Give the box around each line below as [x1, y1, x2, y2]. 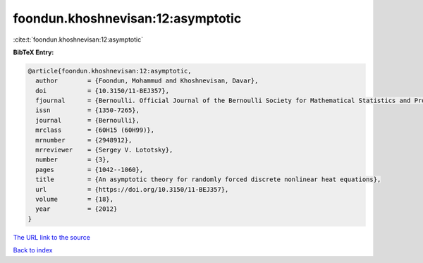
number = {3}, [35, 156, 111, 164]
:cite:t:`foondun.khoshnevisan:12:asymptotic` [13, 35, 144, 44]
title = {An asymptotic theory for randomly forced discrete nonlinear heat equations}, [35, 176, 381, 183]
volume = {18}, [35, 195, 114, 203]
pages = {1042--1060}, [35, 166, 144, 173]
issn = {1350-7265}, [35, 106, 140, 114]
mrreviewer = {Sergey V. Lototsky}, [35, 146, 173, 154]
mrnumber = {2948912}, [35, 136, 133, 144]
